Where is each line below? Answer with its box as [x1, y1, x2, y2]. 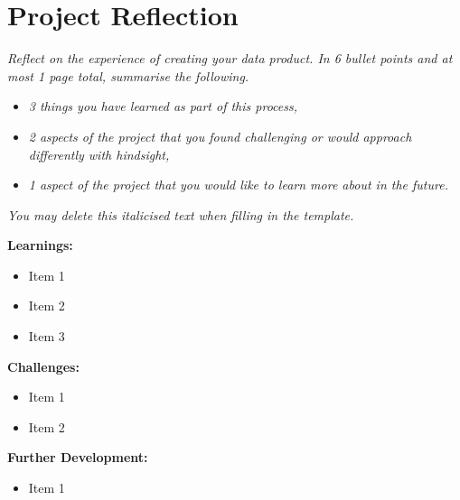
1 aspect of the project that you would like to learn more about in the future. [28, 175, 448, 194]
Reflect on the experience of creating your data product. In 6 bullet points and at [7, 49, 453, 68]
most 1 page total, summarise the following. [7, 66, 249, 85]
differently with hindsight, [28, 144, 170, 163]
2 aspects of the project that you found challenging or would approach [28, 126, 412, 145]
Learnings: [7, 236, 73, 255]
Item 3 [28, 327, 65, 346]
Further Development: [7, 448, 148, 467]
